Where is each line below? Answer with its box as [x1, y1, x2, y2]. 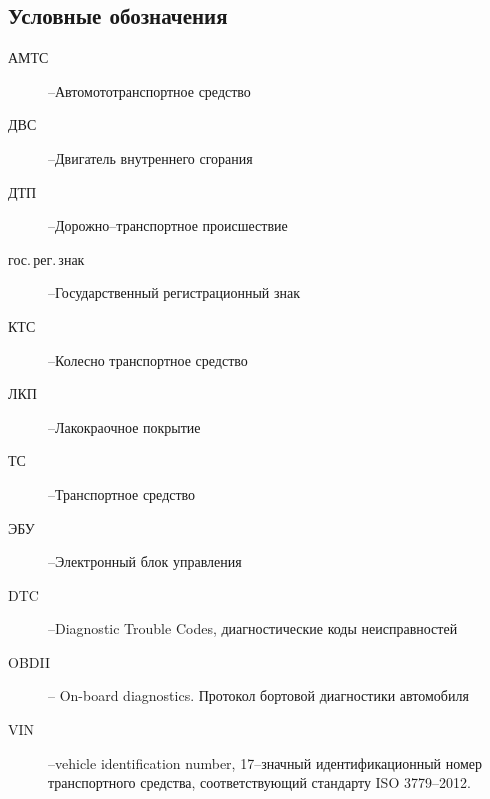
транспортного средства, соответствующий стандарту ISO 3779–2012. [48, 772, 471, 793]
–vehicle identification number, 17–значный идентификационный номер [48, 752, 483, 773]
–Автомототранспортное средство [48, 80, 251, 101]
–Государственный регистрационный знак [48, 282, 301, 303]
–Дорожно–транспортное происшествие [48, 215, 288, 236]
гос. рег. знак [8, 248, 85, 269]
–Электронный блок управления [48, 551, 242, 572]
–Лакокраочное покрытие [48, 416, 201, 437]
